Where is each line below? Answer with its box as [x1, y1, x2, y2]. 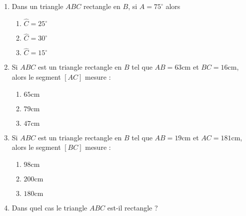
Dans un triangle [11, 1, 63, 12]
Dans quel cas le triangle [11, 202, 87, 212]
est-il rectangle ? [107, 202, 158, 212]
